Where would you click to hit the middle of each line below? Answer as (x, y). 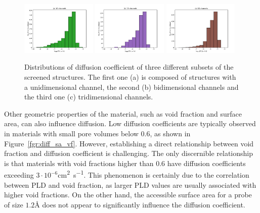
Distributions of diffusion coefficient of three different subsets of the (129, 67)
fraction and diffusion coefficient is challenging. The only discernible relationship (129, 153)
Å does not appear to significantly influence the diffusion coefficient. (140, 204)
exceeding (19, 175)
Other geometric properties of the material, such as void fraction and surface (123, 113)
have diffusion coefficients (206, 163)
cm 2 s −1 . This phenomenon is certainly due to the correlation (154, 174)
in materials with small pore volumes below (71, 133)
